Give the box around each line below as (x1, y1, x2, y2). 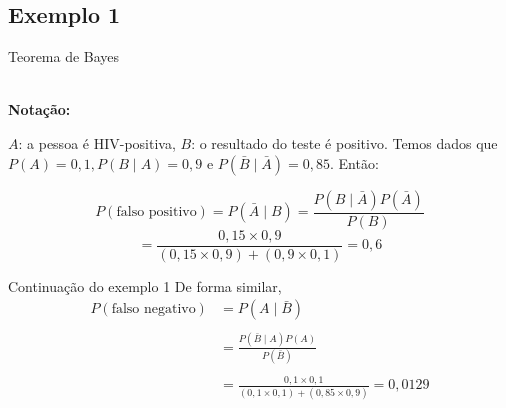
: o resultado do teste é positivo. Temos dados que (191, 132, 498, 153)
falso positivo (116, 205, 197, 220)
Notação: (8, 99, 71, 120)
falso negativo (111, 302, 196, 317)
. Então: (329, 152, 379, 173)
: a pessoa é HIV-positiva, (18, 132, 176, 153)
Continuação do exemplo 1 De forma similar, (8, 275, 282, 296)
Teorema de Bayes (8, 46, 120, 67)
